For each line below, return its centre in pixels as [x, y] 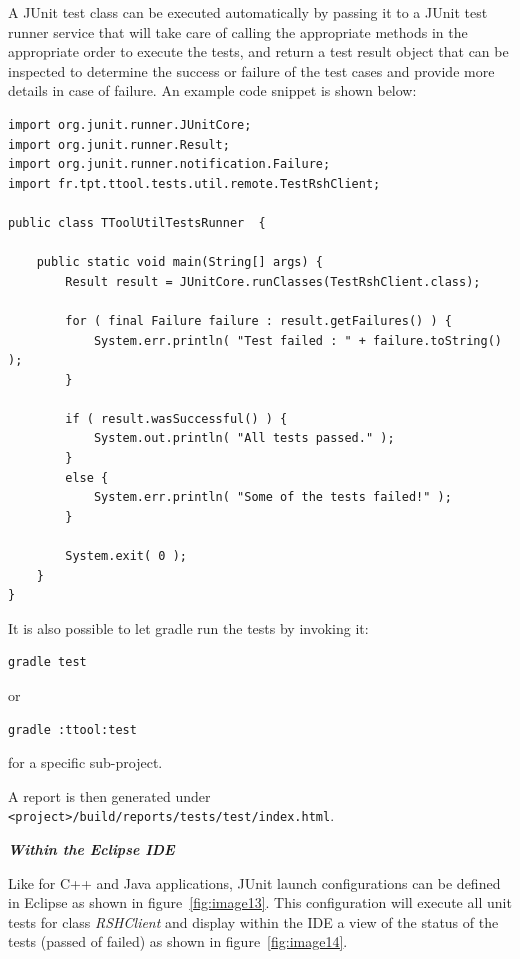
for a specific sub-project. [85, 762]
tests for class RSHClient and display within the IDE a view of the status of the [253, 921]
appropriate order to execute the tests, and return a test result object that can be [258, 51]
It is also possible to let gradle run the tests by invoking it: [188, 627]
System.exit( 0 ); [126, 556]
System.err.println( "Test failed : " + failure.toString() [297, 340]
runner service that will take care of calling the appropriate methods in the [238, 31]
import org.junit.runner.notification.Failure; [169, 164]
